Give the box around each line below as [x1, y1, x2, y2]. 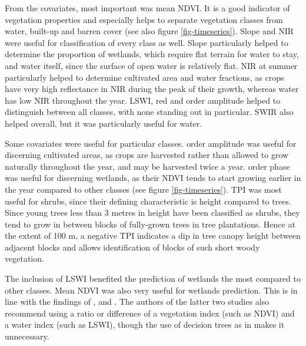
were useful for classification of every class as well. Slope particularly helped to [5, 36, 288, 48]
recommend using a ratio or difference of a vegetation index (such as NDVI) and [5, 307, 295, 319]
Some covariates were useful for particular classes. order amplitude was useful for [5, 137, 297, 149]
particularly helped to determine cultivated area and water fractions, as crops [5, 71, 284, 83]
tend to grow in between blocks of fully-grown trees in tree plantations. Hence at [5, 218, 295, 230]
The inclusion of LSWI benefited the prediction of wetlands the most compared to [5, 272, 301, 285]
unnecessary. [5, 330, 49, 342]
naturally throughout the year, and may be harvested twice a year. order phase [5, 160, 290, 172]
